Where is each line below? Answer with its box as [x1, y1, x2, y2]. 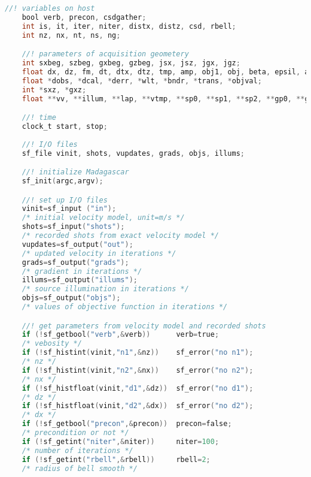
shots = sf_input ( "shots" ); [22, 222, 125, 231]
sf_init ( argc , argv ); [22, 176, 103, 185]
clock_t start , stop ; [22, 122, 108, 131]
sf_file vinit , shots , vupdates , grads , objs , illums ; [22, 149, 245, 158]
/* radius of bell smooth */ [22, 464, 138, 473]
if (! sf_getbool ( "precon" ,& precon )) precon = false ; [22, 419, 232, 428]
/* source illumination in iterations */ [22, 285, 189, 294]
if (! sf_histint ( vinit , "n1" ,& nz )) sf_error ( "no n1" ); [22, 348, 254, 357]
